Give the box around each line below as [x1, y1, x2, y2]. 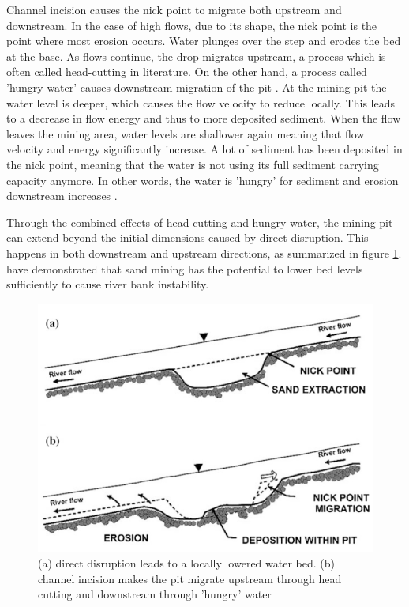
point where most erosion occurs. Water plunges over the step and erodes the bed [6, 32, 401, 49]
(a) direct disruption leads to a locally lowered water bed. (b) [38, 555, 335, 571]
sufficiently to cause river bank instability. [6, 276, 209, 292]
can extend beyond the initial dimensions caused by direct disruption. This [6, 229, 369, 246]
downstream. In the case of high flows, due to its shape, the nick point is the [6, 17, 377, 33]
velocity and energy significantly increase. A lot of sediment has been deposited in [6, 141, 403, 157]
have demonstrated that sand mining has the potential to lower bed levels [6, 260, 363, 277]
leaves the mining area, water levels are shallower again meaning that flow [6, 125, 365, 141]
